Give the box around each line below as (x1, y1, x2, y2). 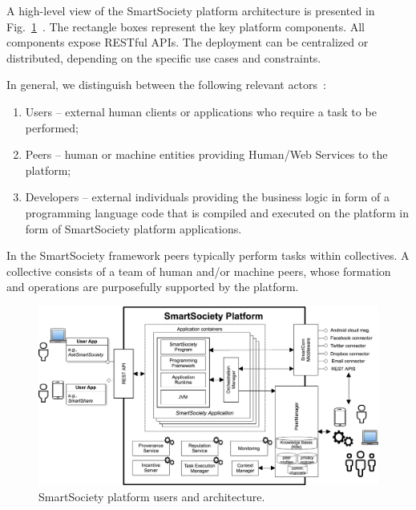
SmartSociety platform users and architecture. (38, 488, 265, 504)
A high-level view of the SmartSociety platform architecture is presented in (6, 2, 375, 18)
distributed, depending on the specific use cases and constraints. (6, 49, 321, 66)
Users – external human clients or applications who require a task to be (25, 103, 377, 119)
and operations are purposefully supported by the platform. (6, 278, 299, 295)
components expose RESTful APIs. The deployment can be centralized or (6, 34, 369, 51)
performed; (25, 119, 79, 136)
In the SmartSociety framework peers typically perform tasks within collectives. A (6, 247, 410, 264)
